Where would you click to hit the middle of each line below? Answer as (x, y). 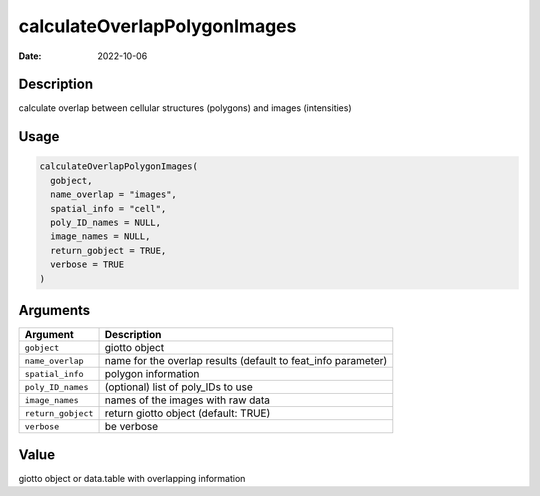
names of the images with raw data (187, 400)
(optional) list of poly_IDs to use (179, 387)
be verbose (131, 427)
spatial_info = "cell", (108, 208)
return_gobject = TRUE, (108, 250)
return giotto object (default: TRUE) (187, 413)
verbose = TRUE (87, 264)
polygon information (152, 374)
